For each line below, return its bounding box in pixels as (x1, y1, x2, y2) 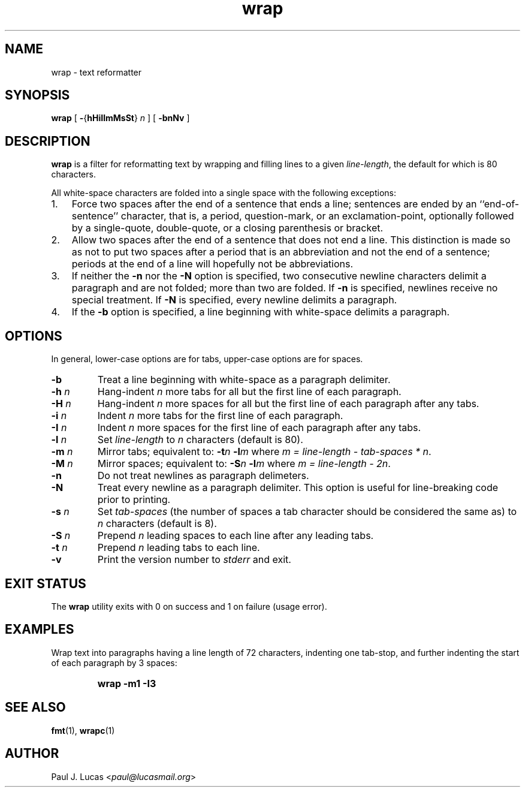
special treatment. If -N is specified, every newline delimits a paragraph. (71, 294, 397, 306)
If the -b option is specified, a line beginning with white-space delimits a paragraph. (71, 306, 450, 318)
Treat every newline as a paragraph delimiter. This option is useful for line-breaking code (97, 481, 499, 494)
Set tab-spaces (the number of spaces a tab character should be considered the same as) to (97, 505, 517, 518)
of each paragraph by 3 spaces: (51, 657, 177, 668)
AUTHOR (5, 746, 59, 761)
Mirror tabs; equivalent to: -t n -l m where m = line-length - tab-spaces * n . (97, 445, 432, 458)
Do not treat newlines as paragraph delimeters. (97, 469, 309, 482)
